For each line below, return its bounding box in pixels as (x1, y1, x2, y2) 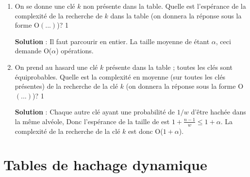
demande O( (15, 46, 52, 56)
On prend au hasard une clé (15, 62, 98, 72)
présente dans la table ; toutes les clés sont (105, 62, 233, 72)
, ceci (216, 36, 231, 46)
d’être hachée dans (191, 107, 246, 117)
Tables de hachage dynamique (3, 154, 207, 174)
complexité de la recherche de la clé (15, 126, 120, 136)
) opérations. (56, 46, 94, 56)
